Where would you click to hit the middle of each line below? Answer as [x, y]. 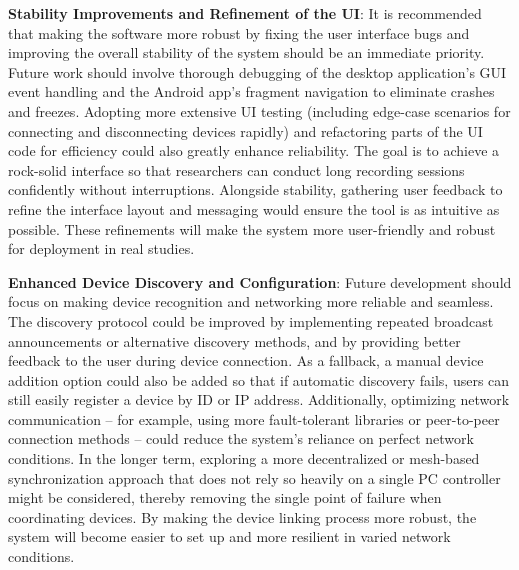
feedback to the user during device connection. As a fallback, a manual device [246, 360]
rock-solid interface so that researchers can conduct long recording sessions [236, 169]
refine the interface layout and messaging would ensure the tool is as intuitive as [254, 208]
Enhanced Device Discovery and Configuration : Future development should [260, 281]
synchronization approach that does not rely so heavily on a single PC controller [254, 477]
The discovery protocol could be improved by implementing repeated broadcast [251, 320]
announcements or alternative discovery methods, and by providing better [234, 340]
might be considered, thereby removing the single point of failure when [225, 497]
